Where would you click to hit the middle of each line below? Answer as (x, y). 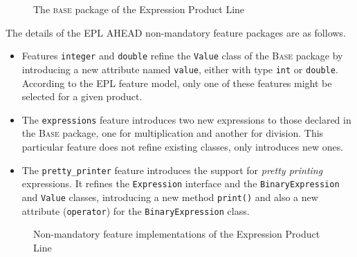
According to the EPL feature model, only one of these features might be (177, 83)
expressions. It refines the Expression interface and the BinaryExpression (181, 183)
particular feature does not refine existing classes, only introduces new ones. (183, 146)
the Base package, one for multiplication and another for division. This (173, 133)
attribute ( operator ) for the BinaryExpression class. (136, 210)
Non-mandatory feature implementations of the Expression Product (177, 234)
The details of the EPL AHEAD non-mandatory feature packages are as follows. (176, 32)
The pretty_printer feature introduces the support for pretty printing (172, 170)
